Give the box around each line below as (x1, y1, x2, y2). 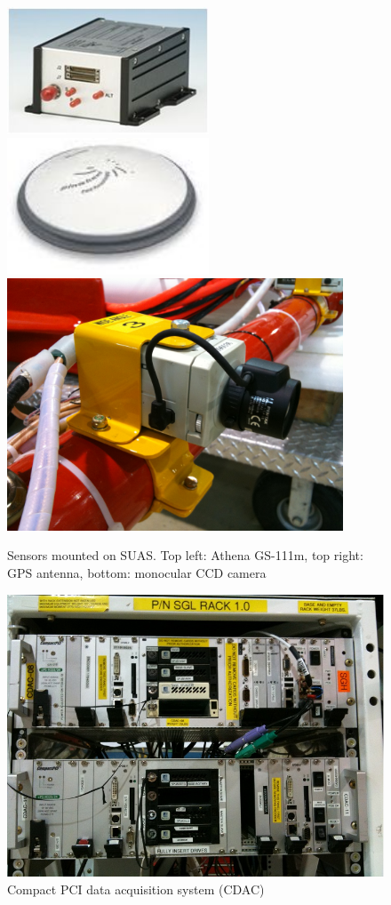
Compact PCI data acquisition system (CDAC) (7, 879, 265, 898)
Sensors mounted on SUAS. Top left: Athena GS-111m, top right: (7, 546, 363, 565)
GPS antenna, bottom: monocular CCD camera (7, 563, 267, 581)
